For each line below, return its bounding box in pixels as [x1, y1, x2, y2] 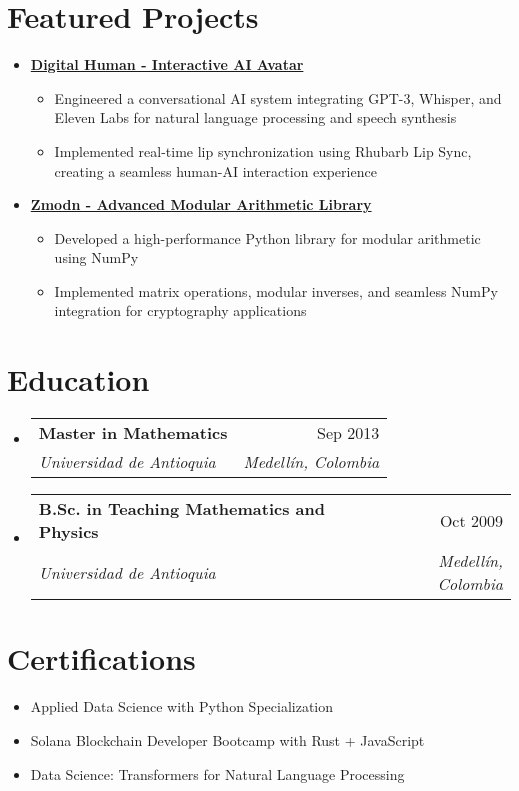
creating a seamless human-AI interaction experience [54, 160, 377, 181]
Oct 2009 [439, 508, 503, 532]
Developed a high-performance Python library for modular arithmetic [54, 227, 481, 248]
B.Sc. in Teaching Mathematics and [38, 497, 325, 521]
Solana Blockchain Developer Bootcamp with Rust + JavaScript [30, 729, 425, 750]
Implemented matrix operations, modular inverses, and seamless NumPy [54, 280, 498, 301]
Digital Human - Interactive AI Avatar [30, 54, 304, 75]
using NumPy [54, 247, 139, 268]
